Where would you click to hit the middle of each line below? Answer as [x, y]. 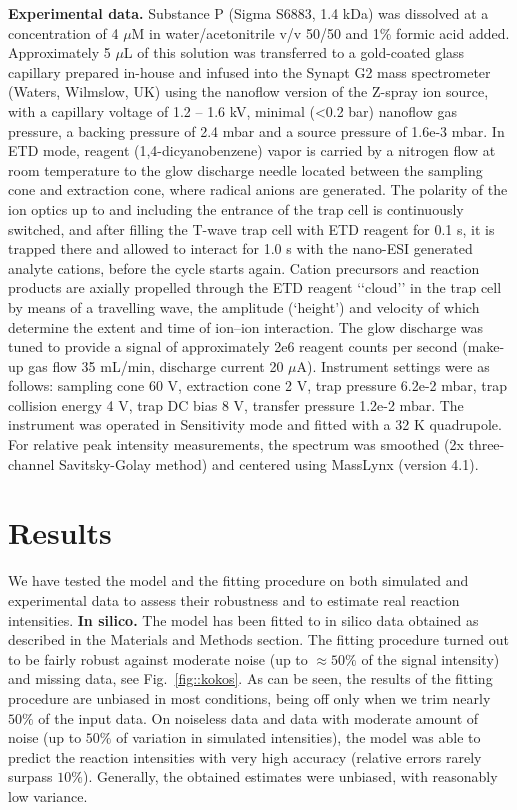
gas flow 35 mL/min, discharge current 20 [156, 365]
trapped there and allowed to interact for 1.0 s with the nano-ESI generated [240, 248]
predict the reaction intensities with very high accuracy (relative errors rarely [245, 756]
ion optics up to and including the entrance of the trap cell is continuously [236, 208]
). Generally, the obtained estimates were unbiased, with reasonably [290, 776]
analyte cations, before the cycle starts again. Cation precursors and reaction [244, 267]
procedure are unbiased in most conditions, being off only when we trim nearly [249, 697]
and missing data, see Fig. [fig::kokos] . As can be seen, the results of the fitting [250, 678]
